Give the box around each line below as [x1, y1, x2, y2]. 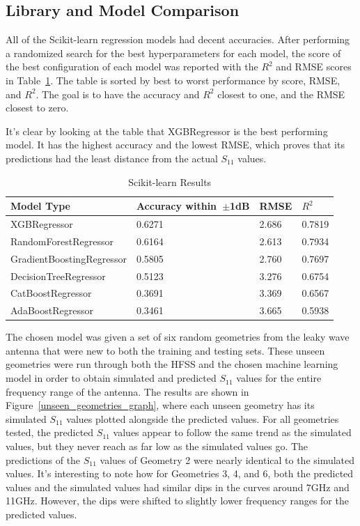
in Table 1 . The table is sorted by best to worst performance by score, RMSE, [6, 72, 341, 87]
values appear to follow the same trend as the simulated [113, 425, 352, 440]
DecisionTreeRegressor [10, 268, 106, 283]
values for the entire [236, 371, 322, 385]
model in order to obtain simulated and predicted [6, 371, 217, 385]
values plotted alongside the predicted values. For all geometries [66, 411, 339, 426]
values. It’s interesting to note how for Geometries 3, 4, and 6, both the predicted [6, 466, 354, 481]
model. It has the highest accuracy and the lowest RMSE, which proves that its [6, 137, 345, 152]
